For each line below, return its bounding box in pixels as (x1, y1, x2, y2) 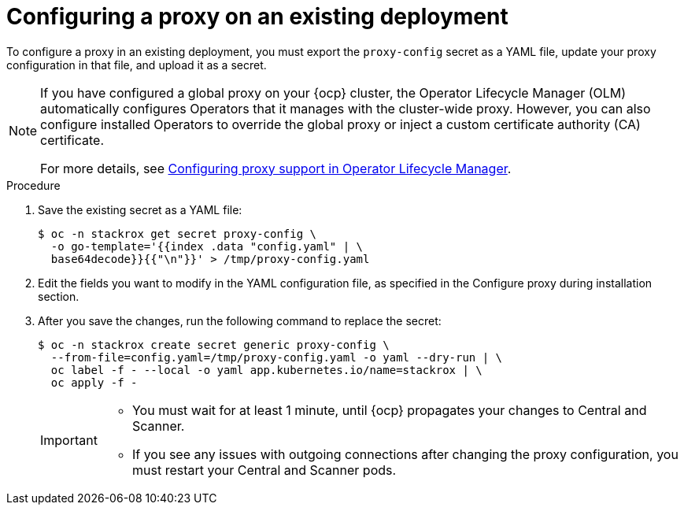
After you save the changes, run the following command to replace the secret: (38, 313, 442, 328)
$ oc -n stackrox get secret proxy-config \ (38, 227, 317, 240)
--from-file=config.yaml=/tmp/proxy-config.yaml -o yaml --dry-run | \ (50, 350, 503, 364)
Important (40, 431, 98, 448)
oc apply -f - (50, 376, 138, 389)
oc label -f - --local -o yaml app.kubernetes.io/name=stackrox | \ (50, 363, 482, 376)
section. (38, 289, 79, 303)
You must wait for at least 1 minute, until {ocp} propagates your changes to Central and (131, 402, 647, 418)
